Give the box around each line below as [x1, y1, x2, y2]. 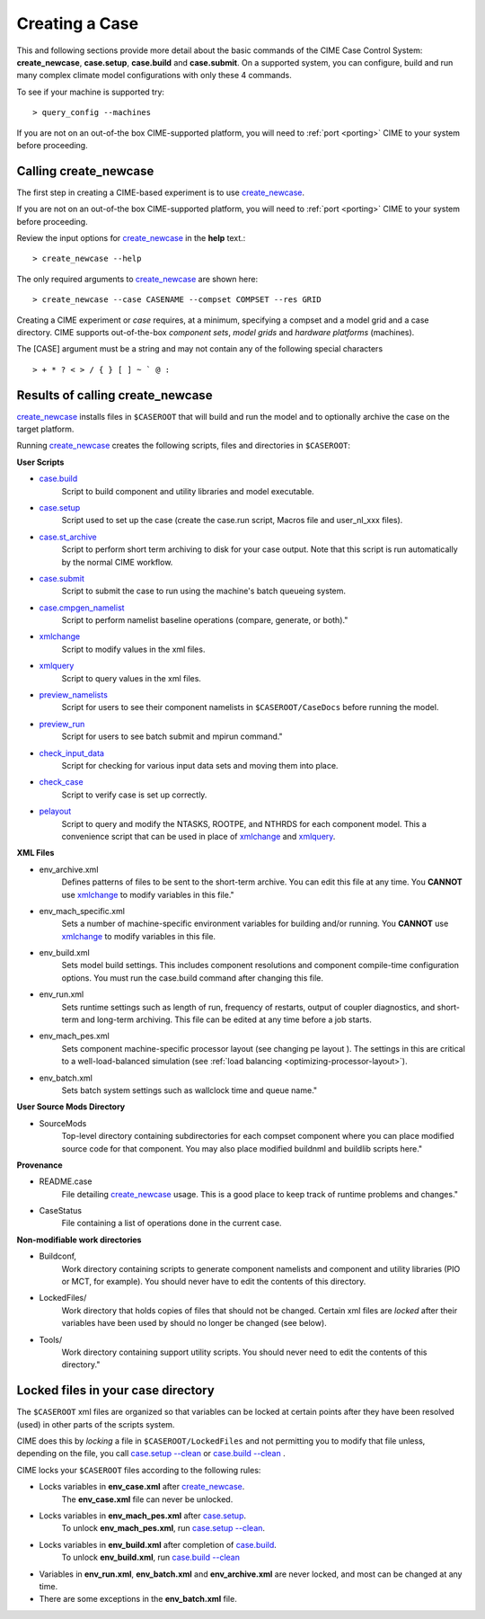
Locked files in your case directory [16, 1383, 215, 1398]
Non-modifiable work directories [16, 1234, 142, 1245]
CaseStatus [39, 1205, 83, 1216]
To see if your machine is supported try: [16, 86, 165, 97]
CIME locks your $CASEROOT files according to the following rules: [16, 1464, 261, 1475]
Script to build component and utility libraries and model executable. [61, 485, 314, 496]
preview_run [39, 718, 85, 729]
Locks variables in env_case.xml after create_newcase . [39, 1481, 245, 1492]
